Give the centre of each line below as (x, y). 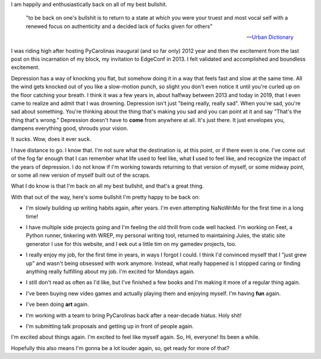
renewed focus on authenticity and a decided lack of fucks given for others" (119, 26)
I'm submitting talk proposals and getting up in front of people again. (110, 326)
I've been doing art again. (57, 304)
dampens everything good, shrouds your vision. (70, 129)
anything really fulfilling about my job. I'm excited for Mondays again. (111, 271)
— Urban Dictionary (270, 37)
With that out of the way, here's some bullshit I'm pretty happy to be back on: (106, 197)
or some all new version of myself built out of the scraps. (81, 175)
